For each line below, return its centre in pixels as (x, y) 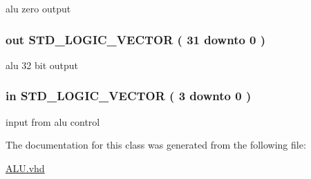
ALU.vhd (25, 168)
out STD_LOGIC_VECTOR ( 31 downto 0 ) (136, 39)
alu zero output (38, 8)
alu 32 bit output (42, 65)
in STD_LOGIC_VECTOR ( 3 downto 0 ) (129, 96)
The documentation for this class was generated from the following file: (156, 145)
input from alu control (53, 121)
